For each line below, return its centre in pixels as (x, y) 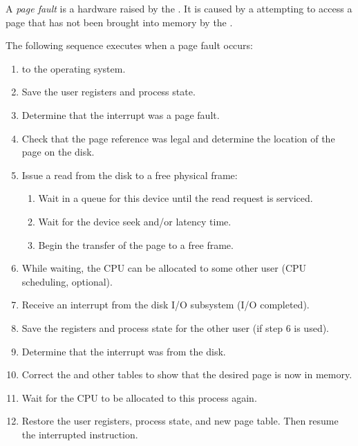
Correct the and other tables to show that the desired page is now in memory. (187, 374)
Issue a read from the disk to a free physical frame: (130, 175)
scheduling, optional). (67, 281)
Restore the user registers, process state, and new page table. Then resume (180, 421)
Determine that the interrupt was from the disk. (124, 351)
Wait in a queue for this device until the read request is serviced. (176, 198)
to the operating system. (74, 68)
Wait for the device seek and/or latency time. (135, 221)
